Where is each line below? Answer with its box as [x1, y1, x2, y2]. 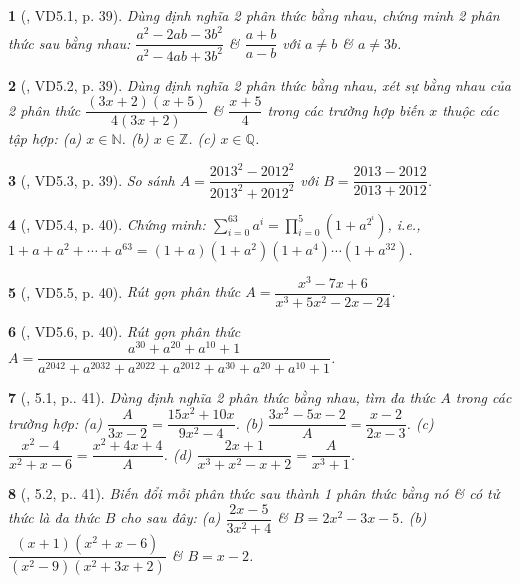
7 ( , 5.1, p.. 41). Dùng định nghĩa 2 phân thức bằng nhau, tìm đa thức [8, 386, 436, 407]
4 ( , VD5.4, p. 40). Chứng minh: [8, 213, 206, 234]
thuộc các [442, 99, 499, 120]
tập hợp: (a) [8, 128, 82, 149]
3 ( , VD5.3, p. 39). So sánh [8, 169, 175, 190]
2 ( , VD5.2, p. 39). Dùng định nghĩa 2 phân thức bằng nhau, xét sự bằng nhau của [8, 74, 511, 95]
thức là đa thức [8, 507, 100, 528]
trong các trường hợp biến [267, 99, 425, 120]
